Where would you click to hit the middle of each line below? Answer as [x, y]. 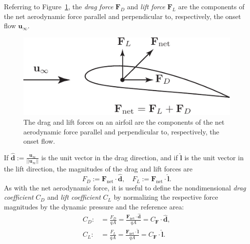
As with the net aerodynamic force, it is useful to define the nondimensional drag [125, 187]
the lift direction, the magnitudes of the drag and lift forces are [98, 169]
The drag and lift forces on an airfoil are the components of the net [124, 122]
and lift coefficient [74, 197]
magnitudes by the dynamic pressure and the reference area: [94, 207]
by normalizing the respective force [166, 197]
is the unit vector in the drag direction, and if [109, 157]
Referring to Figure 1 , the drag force [59, 6]
